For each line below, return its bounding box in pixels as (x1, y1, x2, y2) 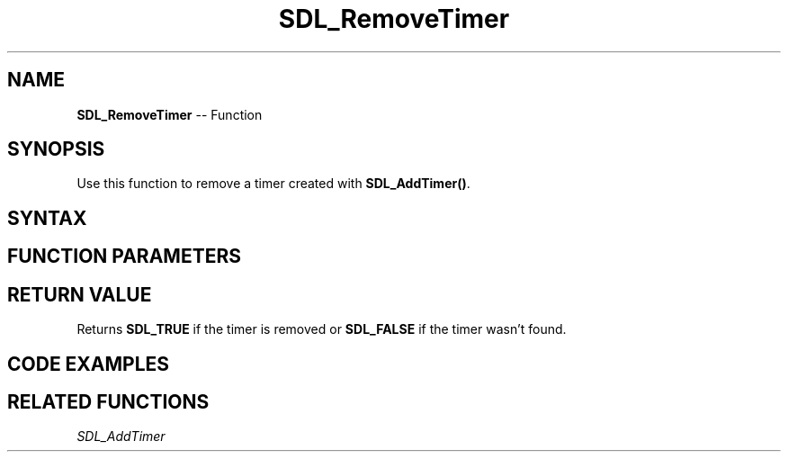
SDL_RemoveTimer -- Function (76, 106, 263, 122)
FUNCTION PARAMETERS (7, 245, 241, 268)
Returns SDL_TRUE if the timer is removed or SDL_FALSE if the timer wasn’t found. (76, 321, 567, 337)
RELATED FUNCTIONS (7, 390, 210, 413)
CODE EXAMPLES (7, 352, 170, 375)
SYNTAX (7, 206, 87, 229)
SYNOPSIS (7, 138, 105, 161)
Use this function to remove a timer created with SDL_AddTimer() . (76, 175, 470, 192)
